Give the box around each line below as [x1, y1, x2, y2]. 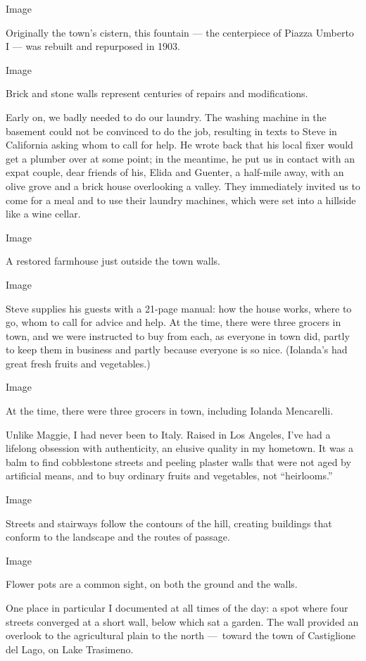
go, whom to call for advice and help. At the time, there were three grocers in [6, 315, 341, 329]
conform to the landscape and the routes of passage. [6, 529, 230, 544]
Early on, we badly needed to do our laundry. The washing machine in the [6, 109, 327, 124]
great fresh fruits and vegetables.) [6, 355, 151, 370]
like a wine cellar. [6, 206, 81, 221]
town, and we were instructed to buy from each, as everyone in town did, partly [6, 328, 350, 343]
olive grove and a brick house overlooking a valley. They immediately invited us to [6, 178, 360, 193]
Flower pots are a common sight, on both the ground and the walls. [6, 577, 298, 591]
